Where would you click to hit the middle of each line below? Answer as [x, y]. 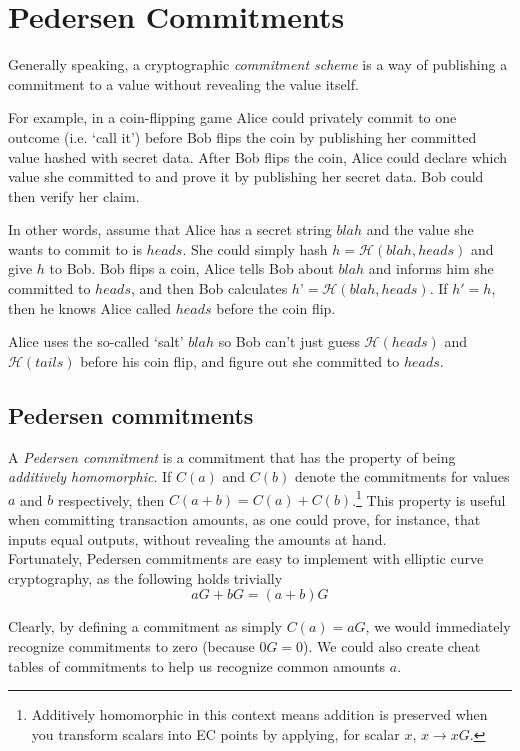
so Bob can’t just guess [289, 341]
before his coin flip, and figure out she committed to [240, 360]
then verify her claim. [74, 195]
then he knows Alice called [90, 307]
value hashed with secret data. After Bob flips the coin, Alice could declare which [258, 156]
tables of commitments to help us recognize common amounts [197, 665]
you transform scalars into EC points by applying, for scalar [215, 733]
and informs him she [431, 268]
